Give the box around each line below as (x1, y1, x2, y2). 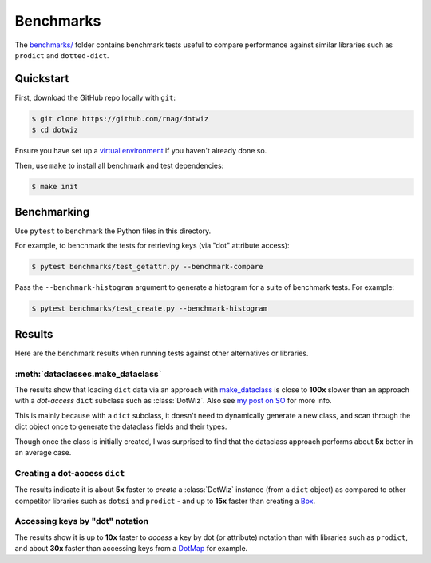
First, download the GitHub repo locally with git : (14, 93, 176, 102)
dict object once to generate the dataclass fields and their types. (14, 422, 227, 431)
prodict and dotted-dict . (14, 50, 109, 60)
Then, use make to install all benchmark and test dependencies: (14, 161, 224, 170)
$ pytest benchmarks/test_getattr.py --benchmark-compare (31, 262, 263, 272)
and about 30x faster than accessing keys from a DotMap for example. (14, 544, 248, 553)
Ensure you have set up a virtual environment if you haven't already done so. (14, 146, 267, 156)
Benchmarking (14, 204, 90, 219)
